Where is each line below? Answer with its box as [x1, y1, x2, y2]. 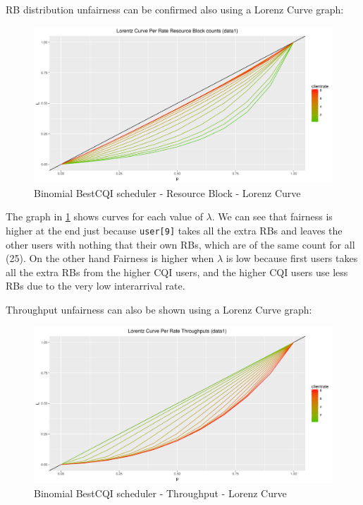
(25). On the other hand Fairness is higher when [6, 251, 214, 266]
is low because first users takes [226, 251, 358, 266]
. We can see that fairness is [211, 209, 333, 224]
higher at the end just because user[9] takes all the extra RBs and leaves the [6, 222, 343, 237]
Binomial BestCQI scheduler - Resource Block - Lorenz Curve [34, 185, 301, 200]
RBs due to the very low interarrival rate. [6, 278, 185, 293]
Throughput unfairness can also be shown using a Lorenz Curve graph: [6, 302, 312, 316]
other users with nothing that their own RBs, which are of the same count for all [6, 237, 355, 251]
